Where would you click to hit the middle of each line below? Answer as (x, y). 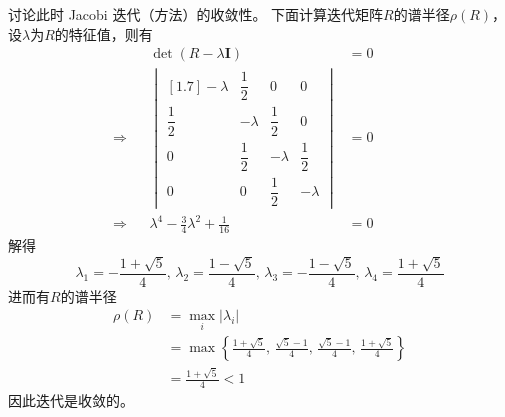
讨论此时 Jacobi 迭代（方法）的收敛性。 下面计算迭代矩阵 (196, 14)
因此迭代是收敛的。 (71, 400)
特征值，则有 (110, 33)
